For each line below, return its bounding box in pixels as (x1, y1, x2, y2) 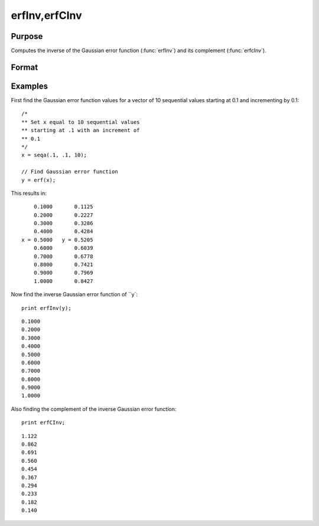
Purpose (11, 31, 43, 41)
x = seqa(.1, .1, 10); (21, 152, 87, 159)
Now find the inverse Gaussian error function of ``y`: (11, 291, 138, 298)
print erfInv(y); (21, 305, 71, 311)
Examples (11, 81, 48, 91)
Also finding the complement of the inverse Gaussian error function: (11, 405, 177, 413)
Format (11, 62, 38, 72)
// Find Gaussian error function (21, 168, 118, 175)
